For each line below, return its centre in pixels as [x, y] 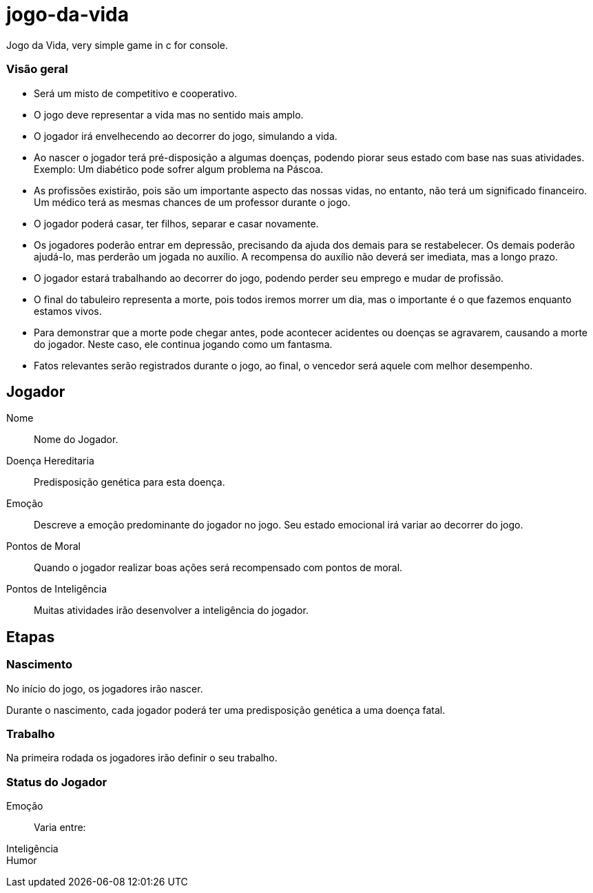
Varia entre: [60, 828]
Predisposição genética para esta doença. [129, 482]
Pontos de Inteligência [57, 589]
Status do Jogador [57, 782]
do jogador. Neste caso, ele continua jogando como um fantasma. [183, 344]
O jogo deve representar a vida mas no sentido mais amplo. [169, 114]
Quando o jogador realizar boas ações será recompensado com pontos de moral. [218, 568]
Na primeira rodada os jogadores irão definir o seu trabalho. [142, 758]
